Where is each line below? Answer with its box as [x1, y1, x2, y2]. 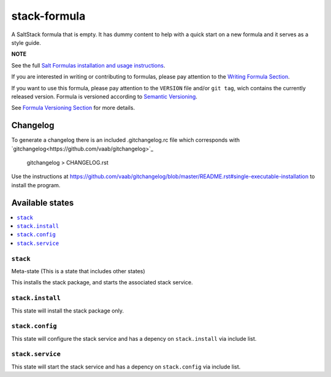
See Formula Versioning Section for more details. [11, 104, 135, 112]
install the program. [11, 181, 61, 189]
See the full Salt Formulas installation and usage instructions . [11, 61, 165, 69]
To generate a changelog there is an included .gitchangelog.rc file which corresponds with [11, 136, 240, 144]
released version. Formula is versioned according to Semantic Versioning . [11, 93, 197, 100]
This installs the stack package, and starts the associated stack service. [11, 279, 193, 286]
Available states [11, 197, 74, 208]
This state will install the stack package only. [11, 307, 124, 314]
